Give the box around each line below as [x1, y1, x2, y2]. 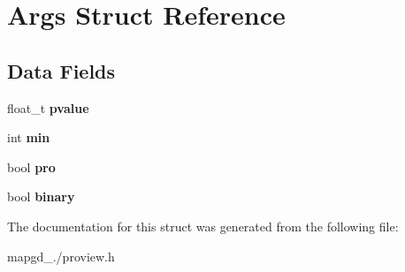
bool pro [7, 157, 56, 176]
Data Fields [7, 57, 116, 84]
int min [7, 128, 50, 147]
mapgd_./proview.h [7, 246, 115, 265]
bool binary [7, 187, 75, 206]
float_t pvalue [7, 98, 89, 117]
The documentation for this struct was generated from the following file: [7, 216, 399, 235]
